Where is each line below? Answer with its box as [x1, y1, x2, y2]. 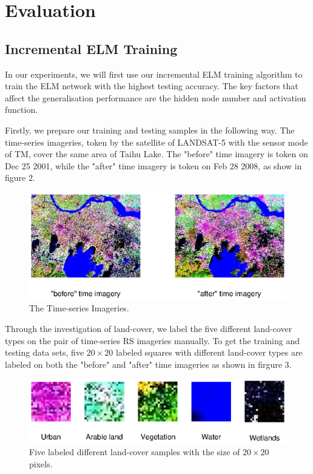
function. [5, 103, 38, 116]
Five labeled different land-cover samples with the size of [29, 445, 240, 458]
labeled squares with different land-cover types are [115, 346, 303, 359]
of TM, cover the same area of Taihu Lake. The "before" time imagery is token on [5, 147, 308, 160]
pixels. [29, 457, 53, 470]
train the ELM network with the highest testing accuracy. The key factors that [5, 80, 298, 92]
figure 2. [5, 171, 35, 184]
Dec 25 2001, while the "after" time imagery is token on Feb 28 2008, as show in [5, 159, 302, 172]
